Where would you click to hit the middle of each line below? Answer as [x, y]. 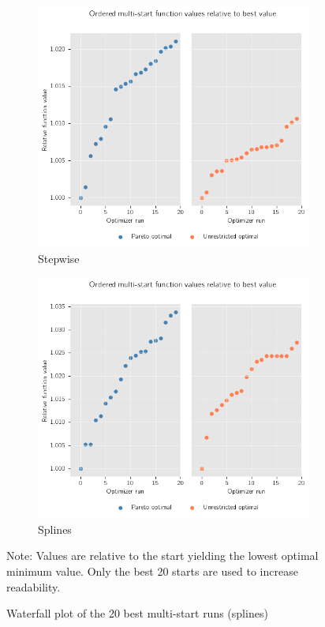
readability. [34, 586]
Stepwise [59, 258]
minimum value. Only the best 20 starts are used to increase [152, 571]
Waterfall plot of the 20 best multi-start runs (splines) [137, 613]
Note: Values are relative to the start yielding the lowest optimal [162, 556]
